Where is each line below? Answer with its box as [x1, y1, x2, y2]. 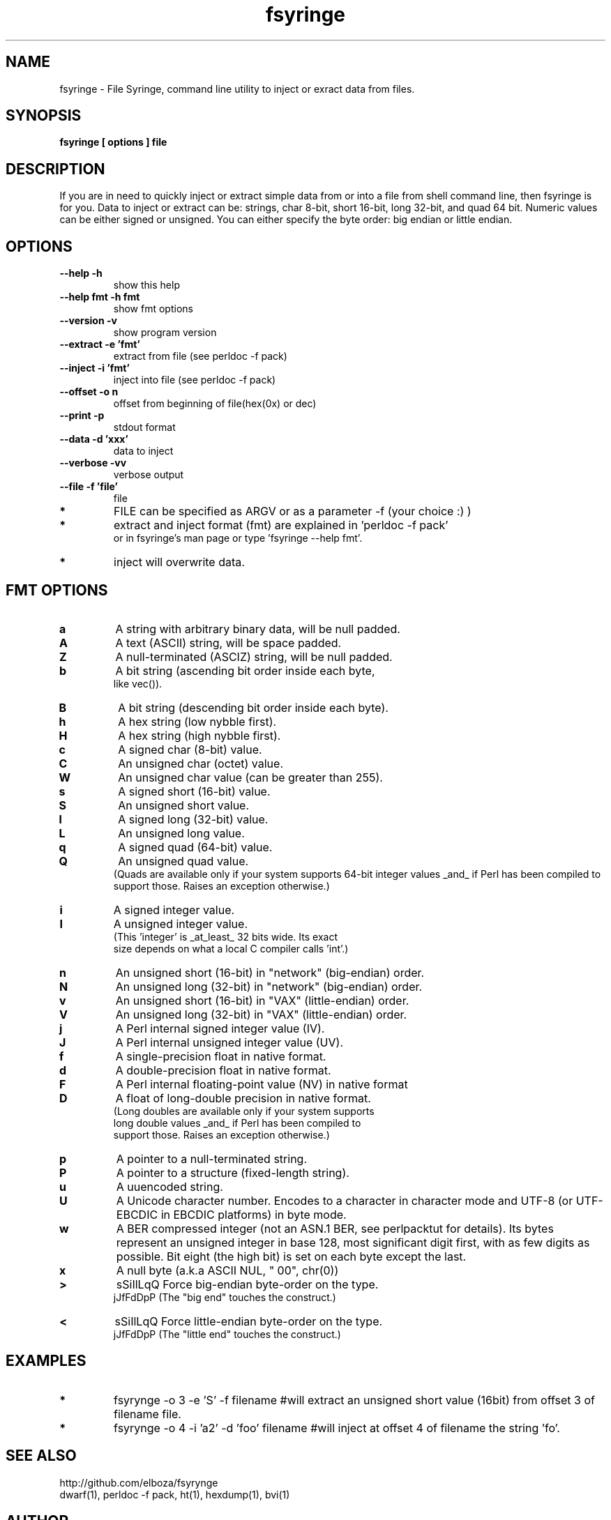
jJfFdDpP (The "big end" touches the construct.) [113, 1291, 336, 1303]
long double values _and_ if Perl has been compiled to [113, 1116, 361, 1129]
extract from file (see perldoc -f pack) [113, 350, 287, 363]
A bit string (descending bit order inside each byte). [118, 700, 389, 715]
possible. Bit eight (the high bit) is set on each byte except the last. [116, 1249, 467, 1263]
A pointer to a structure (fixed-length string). [116, 1165, 349, 1180]
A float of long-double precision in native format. [115, 1090, 371, 1105]
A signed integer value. [113, 902, 235, 917]
